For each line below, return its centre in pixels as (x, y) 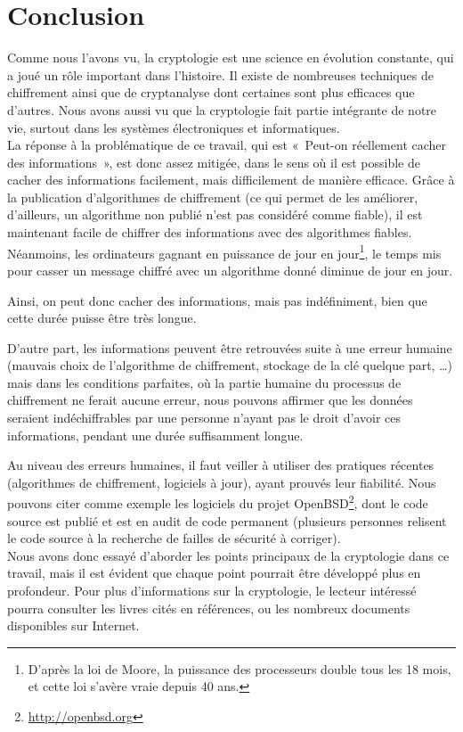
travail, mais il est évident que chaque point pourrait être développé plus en (214, 573)
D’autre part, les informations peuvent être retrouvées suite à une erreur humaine (230, 347)
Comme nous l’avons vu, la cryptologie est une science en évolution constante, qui (231, 58)
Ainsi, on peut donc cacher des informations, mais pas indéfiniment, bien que (217, 300)
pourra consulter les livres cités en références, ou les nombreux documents (209, 608)
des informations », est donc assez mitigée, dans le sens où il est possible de (214, 162)
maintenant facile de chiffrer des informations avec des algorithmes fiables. (210, 232)
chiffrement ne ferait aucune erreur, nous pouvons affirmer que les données (210, 400)
